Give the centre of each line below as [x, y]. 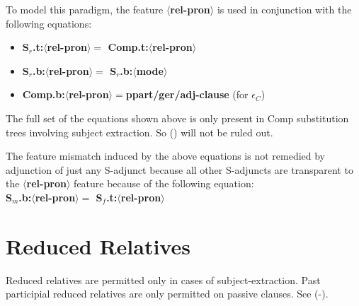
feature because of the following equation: [164, 183]
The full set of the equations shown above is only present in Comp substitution [177, 118]
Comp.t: [128, 47]
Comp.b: [44, 94]
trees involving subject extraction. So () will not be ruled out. [139, 132]
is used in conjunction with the [284, 9]
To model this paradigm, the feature [85, 9]
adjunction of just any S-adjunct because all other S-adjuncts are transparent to [179, 169]
